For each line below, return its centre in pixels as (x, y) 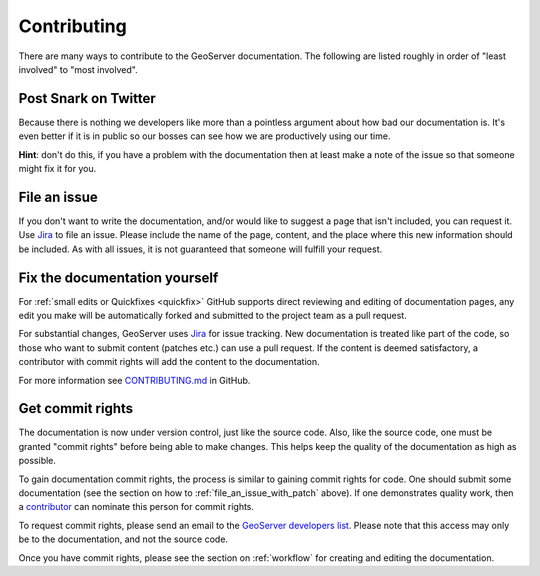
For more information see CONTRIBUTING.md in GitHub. (134, 380)
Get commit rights (76, 408)
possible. (37, 461)
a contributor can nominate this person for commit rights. (136, 507)
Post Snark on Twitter (87, 98)
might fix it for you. (57, 169)
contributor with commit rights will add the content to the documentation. (169, 362)
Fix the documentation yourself (118, 277)
